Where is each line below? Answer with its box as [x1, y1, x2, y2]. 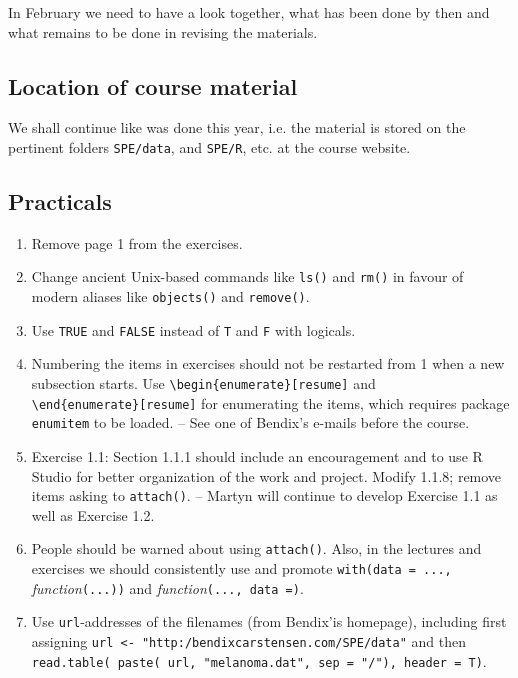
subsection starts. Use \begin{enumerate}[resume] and [31, 373, 376, 393]
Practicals [8, 186, 112, 217]
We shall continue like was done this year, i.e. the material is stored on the [8, 117, 466, 138]
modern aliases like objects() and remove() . [31, 286, 310, 307]
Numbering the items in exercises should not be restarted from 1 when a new [31, 353, 505, 374]
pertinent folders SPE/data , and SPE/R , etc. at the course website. [8, 136, 411, 157]
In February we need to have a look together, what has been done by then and [8, 2, 490, 22]
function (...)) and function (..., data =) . [31, 577, 304, 598]
